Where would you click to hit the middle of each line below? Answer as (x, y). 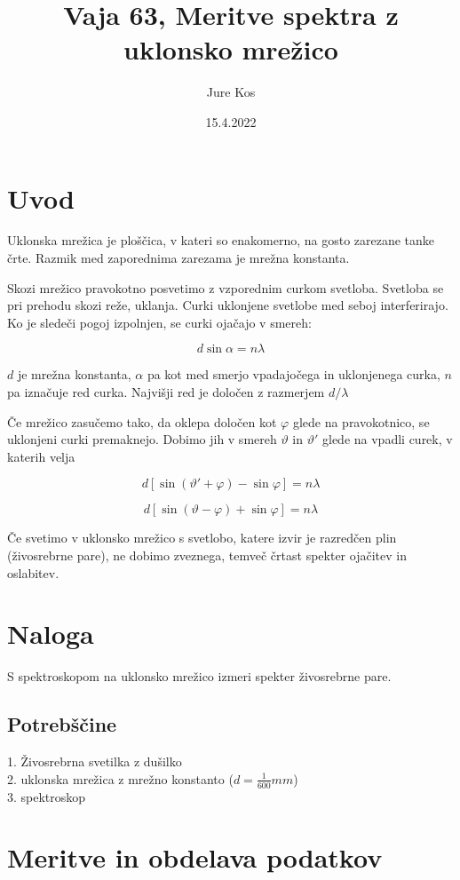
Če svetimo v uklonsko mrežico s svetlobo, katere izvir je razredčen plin (202, 538)
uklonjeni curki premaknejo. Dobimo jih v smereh (142, 439)
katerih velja (41, 456)
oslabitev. (33, 572)
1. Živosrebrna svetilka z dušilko (95, 761)
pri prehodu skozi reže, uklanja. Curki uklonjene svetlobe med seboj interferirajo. (228, 305)
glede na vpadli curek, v (388, 439)
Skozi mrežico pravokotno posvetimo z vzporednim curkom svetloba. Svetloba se (226, 287)
